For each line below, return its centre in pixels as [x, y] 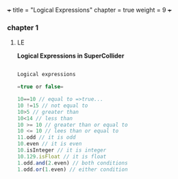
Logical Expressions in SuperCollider [71, 56]
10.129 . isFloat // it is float [62, 156]
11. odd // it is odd [46, 138]
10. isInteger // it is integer [62, 150]
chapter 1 [23, 27]
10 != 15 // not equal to [52, 106]
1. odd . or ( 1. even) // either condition [72, 169]
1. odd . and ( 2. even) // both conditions [72, 163]
